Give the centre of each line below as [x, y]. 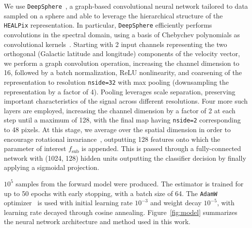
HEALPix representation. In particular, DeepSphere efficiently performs [108, 25]
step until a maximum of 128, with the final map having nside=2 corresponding [122, 120]
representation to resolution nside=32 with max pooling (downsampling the [117, 82]
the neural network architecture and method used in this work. [97, 221]
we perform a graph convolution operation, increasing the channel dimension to [122, 63]
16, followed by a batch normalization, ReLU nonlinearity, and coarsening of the [123, 72]
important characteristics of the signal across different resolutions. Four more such [126, 101]
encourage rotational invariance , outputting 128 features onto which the [112, 139]
